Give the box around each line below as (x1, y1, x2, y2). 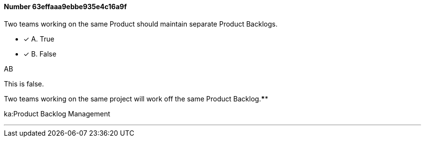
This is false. (4, 79, 44, 88)
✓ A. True (23, 34, 54, 43)
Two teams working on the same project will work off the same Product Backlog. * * (4, 94, 268, 103)
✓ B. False (23, 49, 57, 58)
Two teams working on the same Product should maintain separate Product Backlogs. (4, 19, 278, 28)
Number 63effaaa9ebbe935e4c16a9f (4, 2, 127, 11)
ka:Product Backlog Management (4, 109, 110, 118)
